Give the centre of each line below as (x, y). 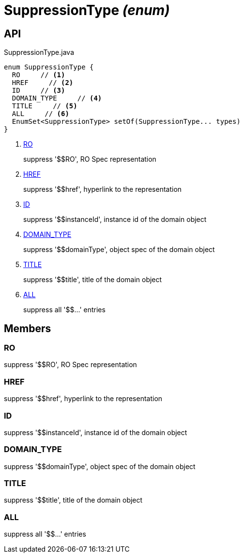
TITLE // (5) (45, 106)
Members (28, 328)
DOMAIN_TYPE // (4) (57, 98)
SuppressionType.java (39, 52)
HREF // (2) (43, 83)
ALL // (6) (40, 114)
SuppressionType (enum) (87, 10)
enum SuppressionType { (49, 67)
